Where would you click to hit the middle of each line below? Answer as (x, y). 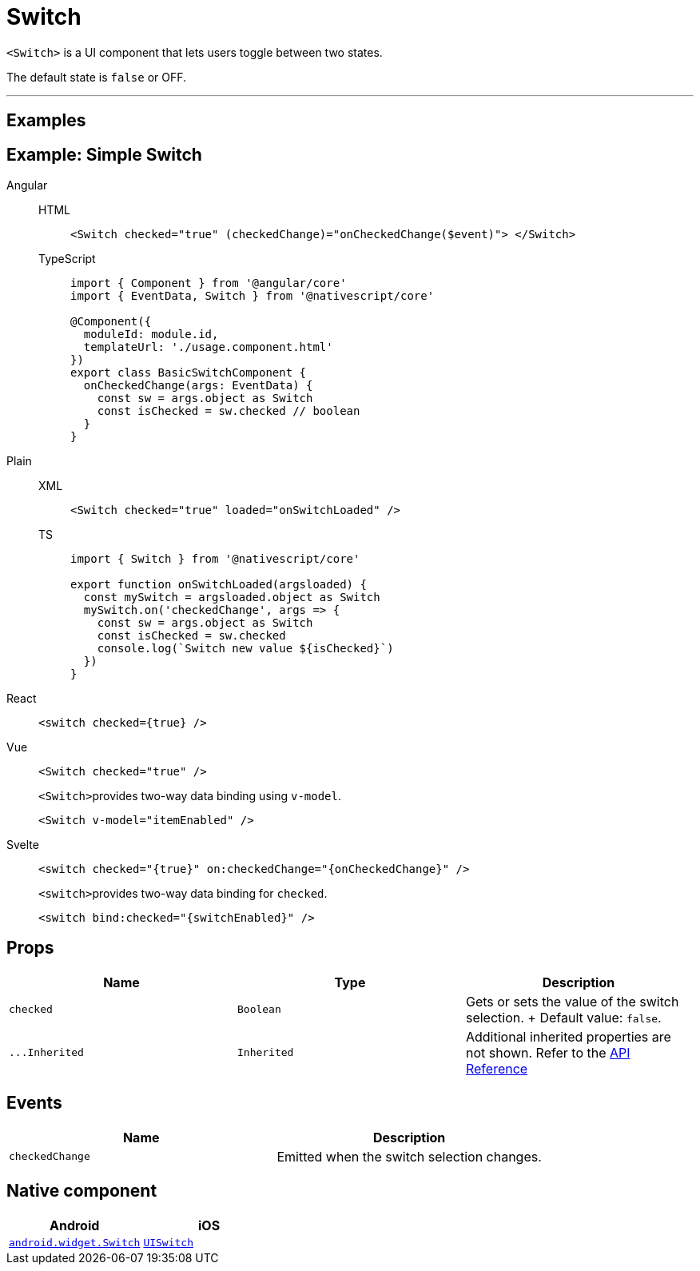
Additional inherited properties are (568, 1036)
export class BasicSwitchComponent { (189, 373)
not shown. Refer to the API (548, 1052)
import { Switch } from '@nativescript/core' (215, 559)
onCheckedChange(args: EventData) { (198, 386)
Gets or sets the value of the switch (572, 1001)
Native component (82, 1191)
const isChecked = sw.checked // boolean (229, 411)
